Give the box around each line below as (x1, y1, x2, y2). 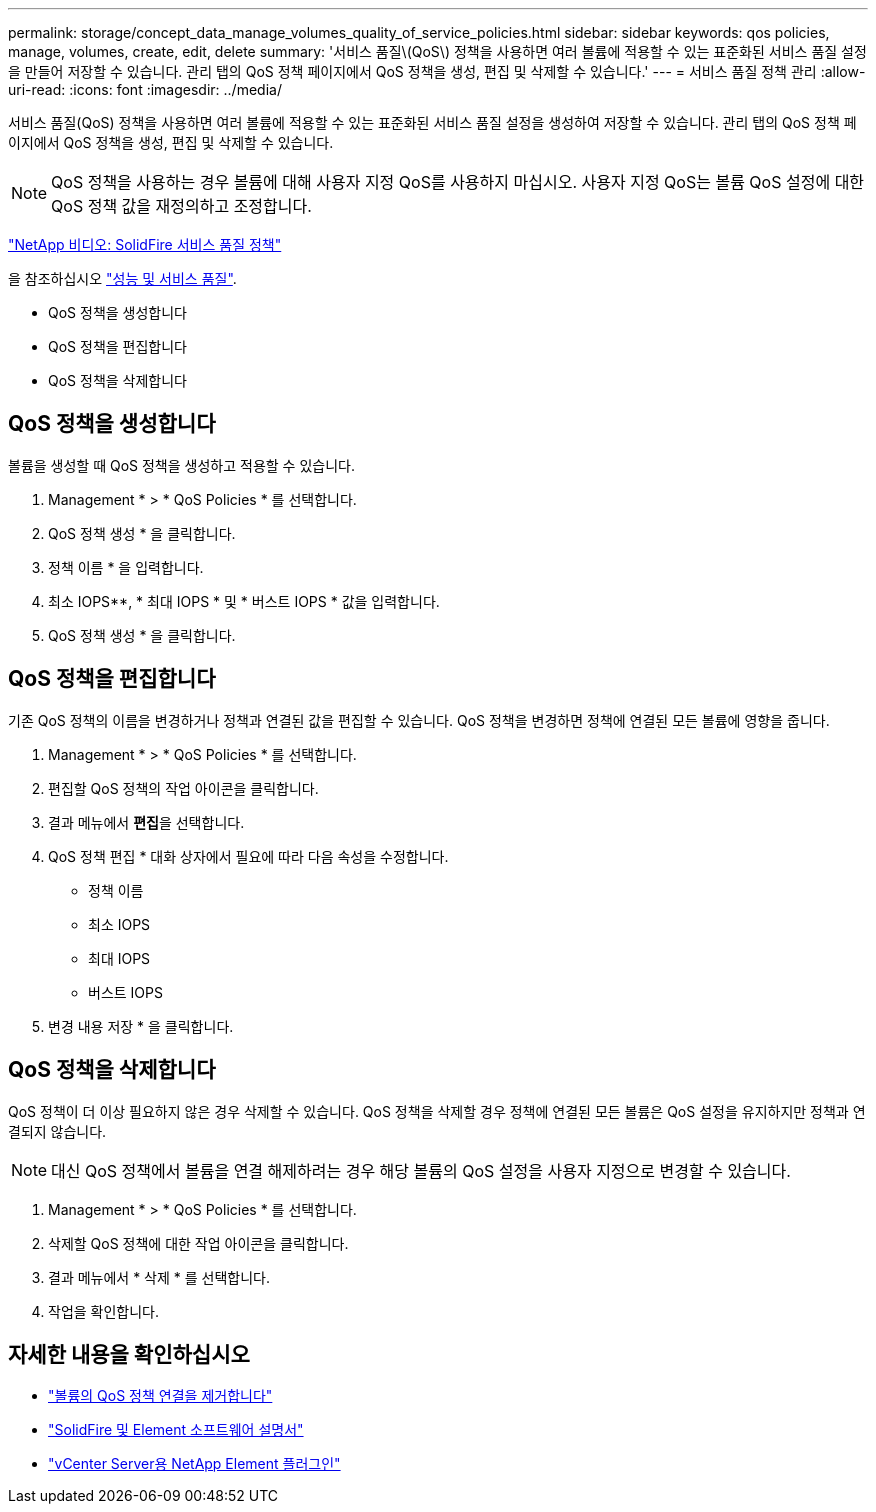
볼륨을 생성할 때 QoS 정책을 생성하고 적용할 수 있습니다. (8, 456, 355, 474)
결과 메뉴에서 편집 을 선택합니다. (48, 813, 245, 831)
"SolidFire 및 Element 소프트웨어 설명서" (48, 1421, 304, 1439)
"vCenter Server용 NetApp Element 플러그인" (48, 1455, 341, 1473)
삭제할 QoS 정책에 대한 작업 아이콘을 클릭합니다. (48, 1234, 349, 1252)
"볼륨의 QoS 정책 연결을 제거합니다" (48, 1387, 273, 1405)
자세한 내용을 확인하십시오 (8, 1341, 250, 1367)
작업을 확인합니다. (48, 1302, 160, 1320)
